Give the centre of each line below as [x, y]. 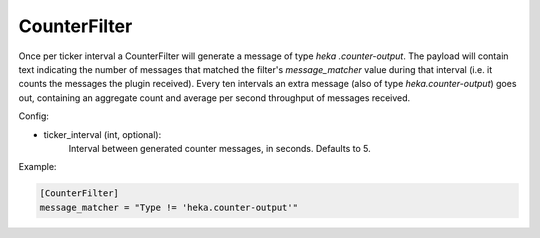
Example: [37, 167]
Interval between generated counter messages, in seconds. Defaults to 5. [219, 148]
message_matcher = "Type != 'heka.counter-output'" [169, 207]
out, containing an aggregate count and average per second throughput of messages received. [214, 97]
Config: [34, 116]
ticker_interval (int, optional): [102, 134]
